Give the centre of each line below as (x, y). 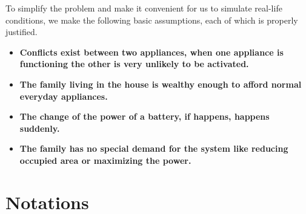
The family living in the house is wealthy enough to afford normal (161, 84)
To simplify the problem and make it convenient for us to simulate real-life (144, 8)
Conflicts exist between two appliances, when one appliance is (151, 52)
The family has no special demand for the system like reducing (154, 148)
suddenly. (40, 128)
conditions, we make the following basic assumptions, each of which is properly (152, 20)
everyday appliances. (64, 96)
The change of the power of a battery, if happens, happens (145, 116)
